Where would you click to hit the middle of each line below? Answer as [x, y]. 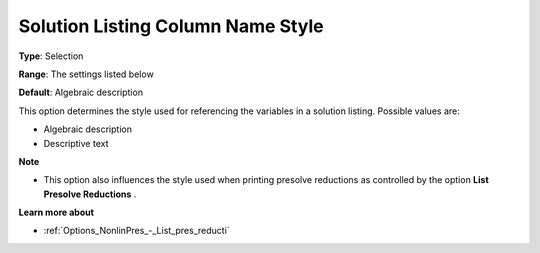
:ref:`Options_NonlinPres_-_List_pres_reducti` [136, 231]
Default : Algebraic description [81, 92]
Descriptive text [76, 143]
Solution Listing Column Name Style [171, 26]
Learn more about [56, 212]
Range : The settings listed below [86, 74]
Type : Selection [51, 56]
